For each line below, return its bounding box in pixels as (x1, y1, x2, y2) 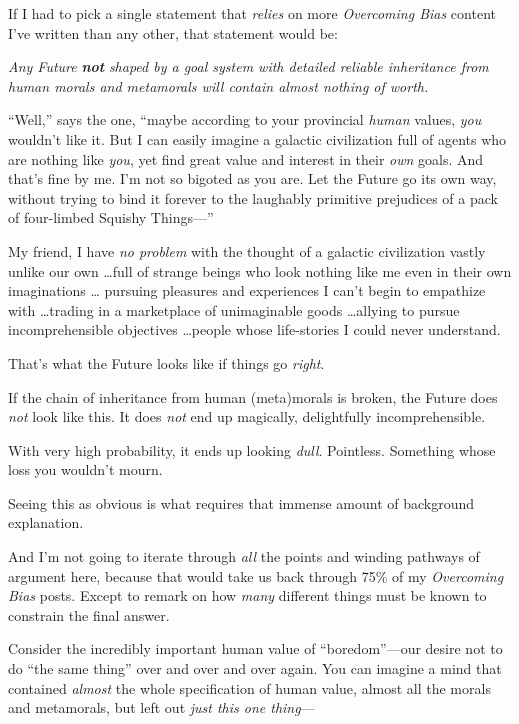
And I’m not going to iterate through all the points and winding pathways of (8, 546, 480, 567)
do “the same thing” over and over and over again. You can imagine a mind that (8, 658, 502, 679)
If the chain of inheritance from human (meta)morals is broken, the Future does (8, 386, 498, 407)
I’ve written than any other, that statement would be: (8, 22, 338, 43)
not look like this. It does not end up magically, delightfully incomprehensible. (8, 406, 486, 427)
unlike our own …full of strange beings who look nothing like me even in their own (8, 260, 512, 281)
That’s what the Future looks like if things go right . (8, 352, 325, 373)
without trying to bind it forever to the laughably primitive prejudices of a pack (8, 187, 498, 208)
